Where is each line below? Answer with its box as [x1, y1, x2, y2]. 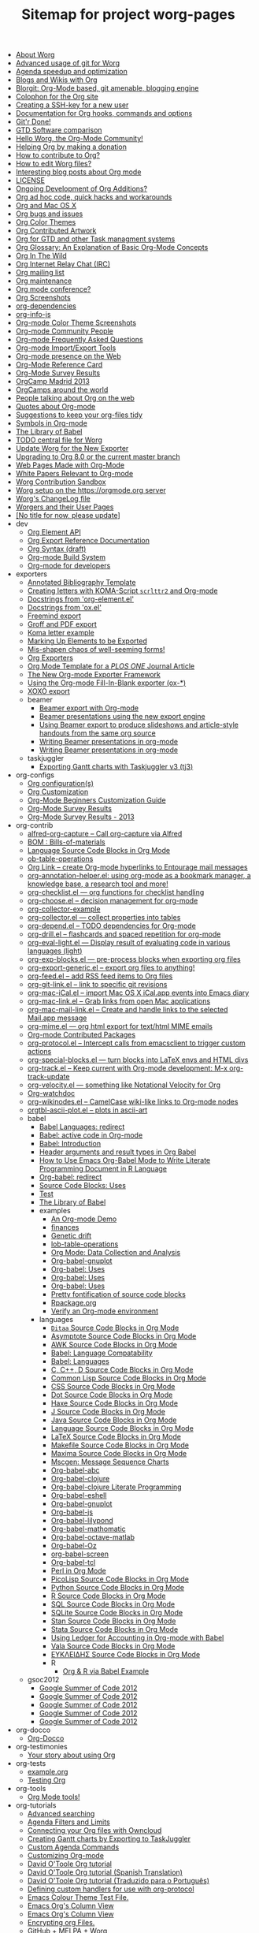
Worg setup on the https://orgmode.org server [15, 486, 167, 495]
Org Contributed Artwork [15, 226, 97, 236]
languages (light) [27, 946, 83, 955]
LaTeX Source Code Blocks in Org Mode [50, 1432, 181, 1442]
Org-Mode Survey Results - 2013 [27, 812, 135, 821]
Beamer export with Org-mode [39, 703, 139, 713]
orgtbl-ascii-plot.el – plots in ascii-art [27, 1105, 148, 1115]
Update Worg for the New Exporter [15, 444, 129, 453]
